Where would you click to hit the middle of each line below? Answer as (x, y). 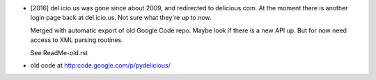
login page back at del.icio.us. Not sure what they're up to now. (121, 18)
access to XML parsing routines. (77, 40)
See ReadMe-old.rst (59, 52)
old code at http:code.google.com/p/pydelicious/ (100, 65)
